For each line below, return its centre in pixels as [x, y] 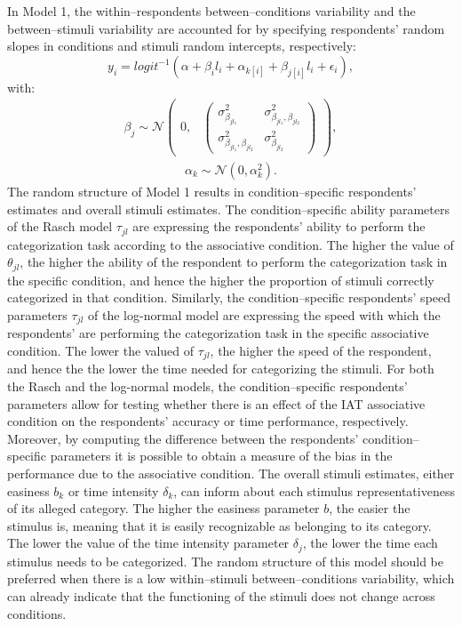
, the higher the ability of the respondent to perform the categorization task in [234, 262]
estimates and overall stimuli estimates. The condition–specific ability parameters [229, 209]
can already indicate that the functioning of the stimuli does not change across [221, 595]
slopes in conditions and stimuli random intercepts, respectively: [182, 46]
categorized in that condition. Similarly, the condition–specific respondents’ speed [229, 297]
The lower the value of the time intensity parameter [148, 543]
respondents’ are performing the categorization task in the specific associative [218, 333]
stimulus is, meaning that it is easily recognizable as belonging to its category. [219, 525]
